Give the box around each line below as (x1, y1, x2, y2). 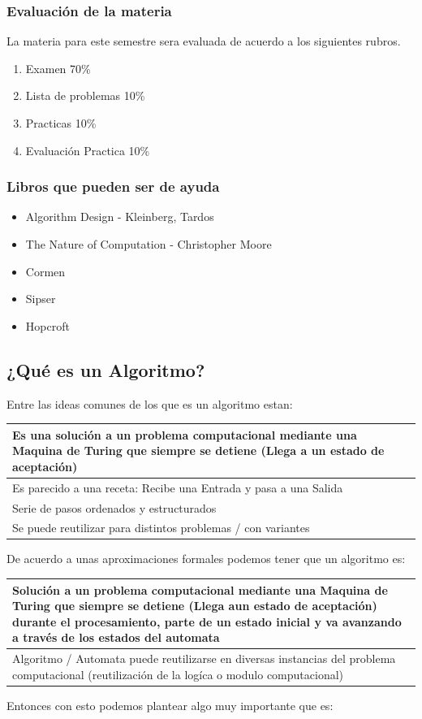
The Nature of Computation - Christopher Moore (25, 236, 272, 252)
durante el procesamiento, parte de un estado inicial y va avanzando (12, 613, 402, 630)
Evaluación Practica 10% (25, 141, 150, 158)
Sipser (25, 290, 56, 307)
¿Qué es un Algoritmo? (6, 357, 205, 382)
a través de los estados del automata (12, 629, 220, 646)
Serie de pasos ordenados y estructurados (12, 499, 217, 516)
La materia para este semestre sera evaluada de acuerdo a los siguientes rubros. (6, 32, 401, 50)
